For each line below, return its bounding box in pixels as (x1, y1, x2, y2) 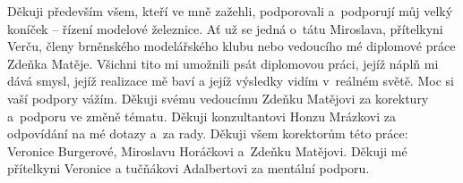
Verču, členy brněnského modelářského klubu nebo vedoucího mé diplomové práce (7, 37, 456, 55)
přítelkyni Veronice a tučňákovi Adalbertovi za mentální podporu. (7, 159, 370, 178)
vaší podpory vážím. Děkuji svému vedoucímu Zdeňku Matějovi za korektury (7, 88, 429, 107)
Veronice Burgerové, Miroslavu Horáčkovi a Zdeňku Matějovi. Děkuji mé (7, 141, 407, 160)
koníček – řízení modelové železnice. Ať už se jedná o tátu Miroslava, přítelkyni (7, 19, 443, 37)
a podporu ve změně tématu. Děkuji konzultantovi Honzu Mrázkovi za (7, 106, 396, 125)
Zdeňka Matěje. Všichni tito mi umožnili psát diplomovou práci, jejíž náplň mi (7, 54, 439, 72)
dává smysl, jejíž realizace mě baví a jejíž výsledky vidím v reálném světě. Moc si (7, 71, 454, 90)
